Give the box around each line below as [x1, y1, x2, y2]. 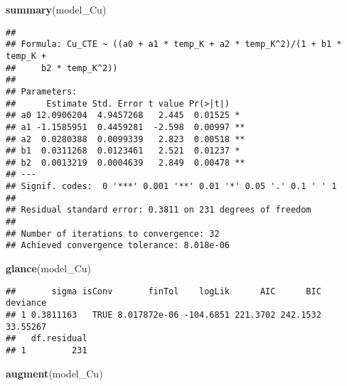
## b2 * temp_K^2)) [6, 63, 118, 73]
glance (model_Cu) [6, 261, 92, 276]
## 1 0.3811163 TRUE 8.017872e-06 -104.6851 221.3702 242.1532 [6, 309, 321, 320]
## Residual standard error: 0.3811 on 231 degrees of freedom [6, 205, 311, 215]
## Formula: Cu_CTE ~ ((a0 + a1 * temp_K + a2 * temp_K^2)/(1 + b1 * [6, 39, 342, 50]
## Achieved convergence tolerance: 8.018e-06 [6, 240, 230, 251]
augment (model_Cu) [6, 365, 103, 380]
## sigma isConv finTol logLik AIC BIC [6, 286, 321, 296]
